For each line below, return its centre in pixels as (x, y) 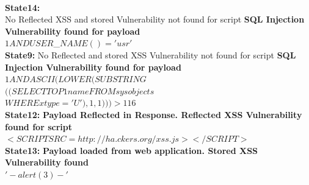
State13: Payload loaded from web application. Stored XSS (132, 150)
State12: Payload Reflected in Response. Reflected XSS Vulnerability (154, 114)
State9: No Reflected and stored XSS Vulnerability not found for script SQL (151, 54)
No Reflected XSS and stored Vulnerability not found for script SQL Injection (155, 19)
